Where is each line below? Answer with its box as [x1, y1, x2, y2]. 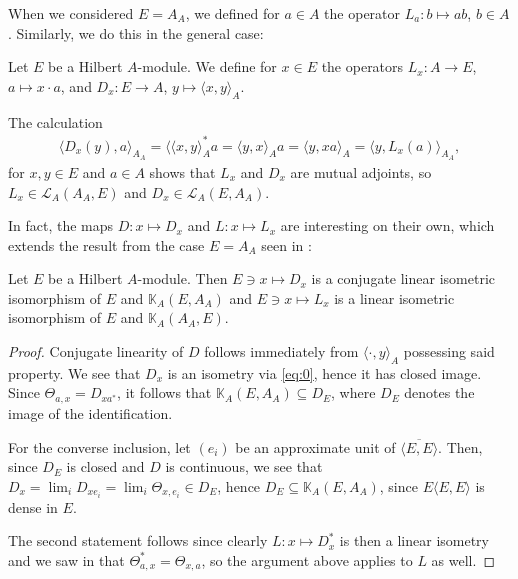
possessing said [403, 341, 495, 362]
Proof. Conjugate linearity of [8, 341, 184, 362]
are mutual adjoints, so [290, 161, 432, 182]
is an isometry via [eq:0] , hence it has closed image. [167, 362, 482, 383]
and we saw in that [8, 549, 125, 570]
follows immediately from [204, 341, 359, 362]
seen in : [261, 234, 312, 255]
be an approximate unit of [235, 436, 396, 457]
